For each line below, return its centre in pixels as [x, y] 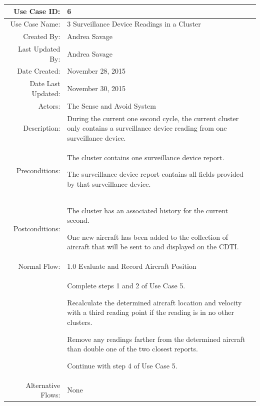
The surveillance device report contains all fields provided [155, 174]
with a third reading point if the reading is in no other [150, 312]
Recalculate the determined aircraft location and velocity [154, 302]
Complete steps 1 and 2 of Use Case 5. [126, 286]
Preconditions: [38, 170]
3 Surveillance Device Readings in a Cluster [134, 24]
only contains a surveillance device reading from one [147, 128]
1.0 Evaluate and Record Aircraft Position [132, 266]
